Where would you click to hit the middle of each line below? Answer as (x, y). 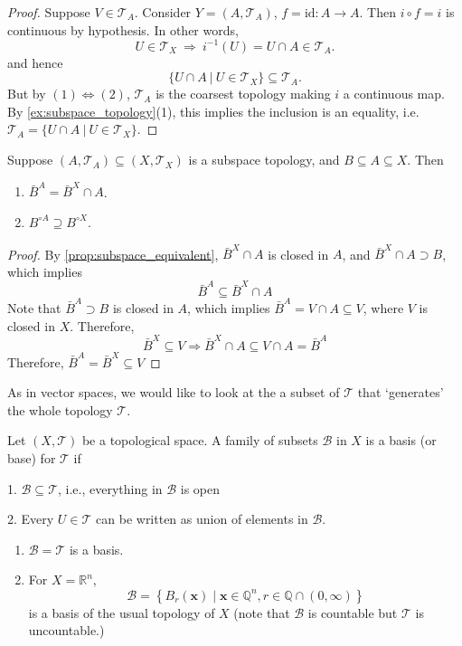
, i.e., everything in (110, 488)
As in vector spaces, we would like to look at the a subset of (174, 392)
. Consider (163, 12)
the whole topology (60, 409)
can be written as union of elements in (202, 519)
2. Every (31, 519)
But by (27, 94)
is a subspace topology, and (264, 160)
